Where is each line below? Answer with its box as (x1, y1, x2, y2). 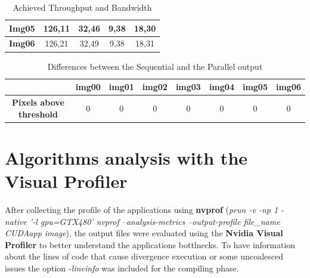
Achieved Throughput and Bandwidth (13, 1, 152, 13)
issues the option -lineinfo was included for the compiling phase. (5, 261, 239, 274)
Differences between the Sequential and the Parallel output (47, 60, 263, 72)
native (5, 215, 27, 227)
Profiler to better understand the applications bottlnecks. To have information (5, 238, 296, 251)
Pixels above (12, 95, 64, 108)
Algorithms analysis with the (5, 145, 248, 169)
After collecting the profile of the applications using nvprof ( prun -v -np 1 (5, 203, 278, 215)
